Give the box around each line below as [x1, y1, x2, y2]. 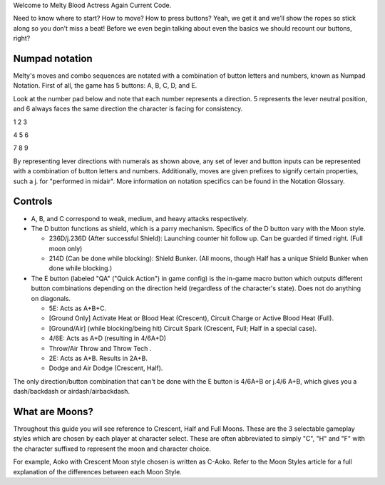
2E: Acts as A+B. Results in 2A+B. [48, 354, 148, 362]
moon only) [48, 244, 83, 252]
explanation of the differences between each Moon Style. [13, 467, 182, 476]
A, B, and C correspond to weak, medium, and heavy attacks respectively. [31, 214, 249, 223]
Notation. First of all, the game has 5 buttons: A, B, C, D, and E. [13, 81, 197, 90]
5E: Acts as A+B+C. [48, 304, 107, 313]
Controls [13, 195, 53, 208]
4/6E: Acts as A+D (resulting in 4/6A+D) [48, 334, 167, 342]
